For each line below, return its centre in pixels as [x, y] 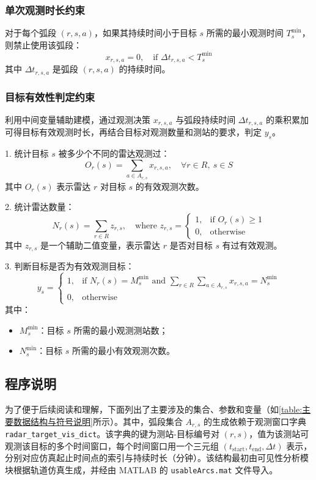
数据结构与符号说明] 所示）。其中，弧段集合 [98, 421]
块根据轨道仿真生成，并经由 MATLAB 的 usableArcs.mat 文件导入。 [141, 470]
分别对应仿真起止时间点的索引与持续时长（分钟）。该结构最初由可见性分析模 [157, 458]
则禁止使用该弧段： [43, 44]
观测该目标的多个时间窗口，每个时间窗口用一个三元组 [112, 445]
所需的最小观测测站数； [121, 330]
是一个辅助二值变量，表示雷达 [101, 245]
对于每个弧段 [31, 33]
